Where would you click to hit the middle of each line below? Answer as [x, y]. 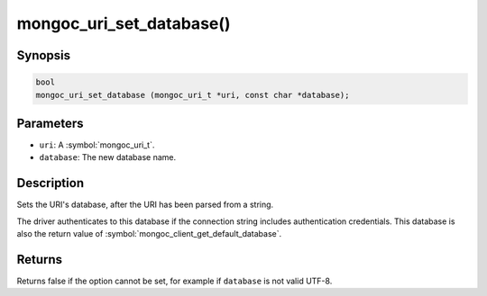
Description [51, 183]
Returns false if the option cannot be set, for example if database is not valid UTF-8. [175, 281]
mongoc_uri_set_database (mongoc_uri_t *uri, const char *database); [193, 95]
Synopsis [44, 55]
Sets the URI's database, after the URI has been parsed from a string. [145, 205]
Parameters [50, 123]
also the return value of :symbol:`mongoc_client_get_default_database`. [149, 234]
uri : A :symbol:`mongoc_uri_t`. [97, 145]
